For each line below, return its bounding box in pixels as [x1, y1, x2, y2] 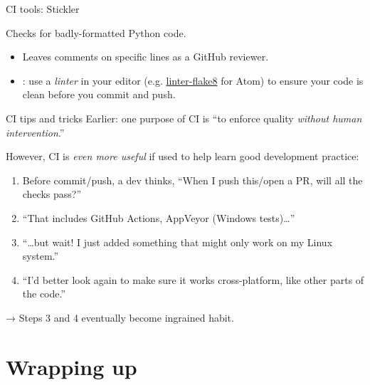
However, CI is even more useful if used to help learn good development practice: [6, 149, 359, 164]
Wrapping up [6, 352, 137, 381]
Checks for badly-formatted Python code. [6, 25, 186, 40]
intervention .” [6, 125, 65, 139]
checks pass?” [22, 186, 82, 201]
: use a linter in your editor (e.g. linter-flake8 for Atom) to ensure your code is [22, 73, 364, 88]
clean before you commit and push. [22, 87, 176, 102]
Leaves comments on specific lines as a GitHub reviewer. [22, 49, 269, 64]
